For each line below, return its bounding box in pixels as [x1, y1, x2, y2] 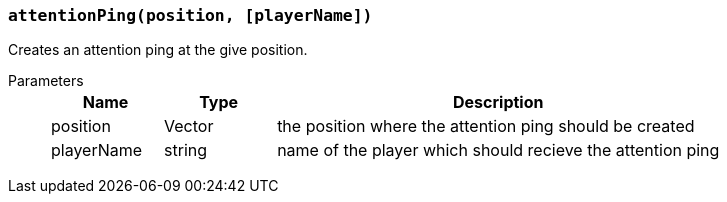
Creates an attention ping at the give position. [8, 41, 308, 59]
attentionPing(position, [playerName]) [8, 6, 373, 25]
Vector [164, 116, 214, 137]
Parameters [8, 72, 84, 90]
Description [453, 92, 544, 113]
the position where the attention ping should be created [277, 116, 695, 137]
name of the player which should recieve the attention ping [277, 140, 720, 161]
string [164, 140, 208, 161]
